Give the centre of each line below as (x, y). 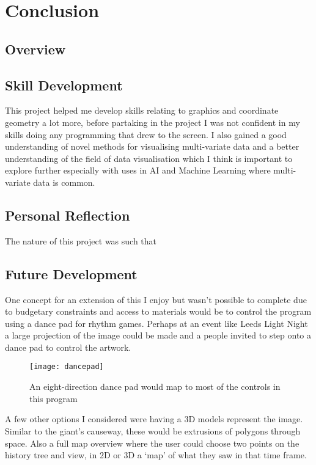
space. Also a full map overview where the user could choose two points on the (152, 443)
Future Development (71, 273)
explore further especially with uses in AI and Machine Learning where (138, 170)
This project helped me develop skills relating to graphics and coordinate (142, 110)
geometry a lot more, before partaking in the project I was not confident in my (152, 122)
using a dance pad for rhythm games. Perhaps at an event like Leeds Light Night (156, 323)
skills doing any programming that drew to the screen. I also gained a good (146, 134)
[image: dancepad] (67, 367)
